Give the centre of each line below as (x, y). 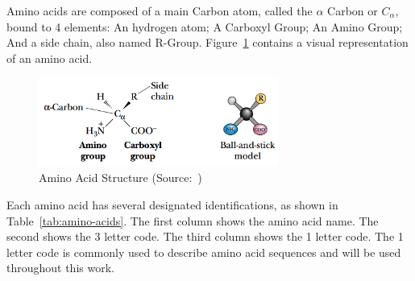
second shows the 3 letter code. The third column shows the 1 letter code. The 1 (205, 236)
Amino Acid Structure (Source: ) (120, 178)
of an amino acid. (50, 58)
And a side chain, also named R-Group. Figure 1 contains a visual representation (207, 42)
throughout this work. (60, 268)
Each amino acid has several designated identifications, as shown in (172, 204)
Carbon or (353, 10)
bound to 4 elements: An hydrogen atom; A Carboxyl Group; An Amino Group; (205, 26)
